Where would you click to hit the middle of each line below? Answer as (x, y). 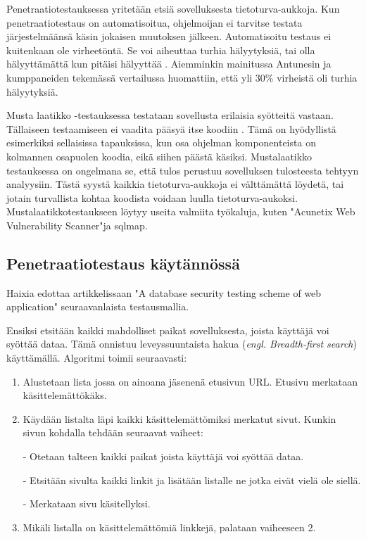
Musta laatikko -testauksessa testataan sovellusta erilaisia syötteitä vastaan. (170, 115)
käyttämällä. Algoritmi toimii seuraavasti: (97, 358)
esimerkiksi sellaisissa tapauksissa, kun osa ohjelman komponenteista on (161, 142)
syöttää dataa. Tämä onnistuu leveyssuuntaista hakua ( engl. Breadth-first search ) (182, 344)
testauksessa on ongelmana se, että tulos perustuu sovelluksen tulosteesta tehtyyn (183, 170)
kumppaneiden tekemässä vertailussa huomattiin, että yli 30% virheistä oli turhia (182, 77)
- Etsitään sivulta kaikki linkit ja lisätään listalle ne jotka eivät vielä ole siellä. (192, 480)
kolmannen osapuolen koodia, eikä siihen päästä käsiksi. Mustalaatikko (159, 156)
